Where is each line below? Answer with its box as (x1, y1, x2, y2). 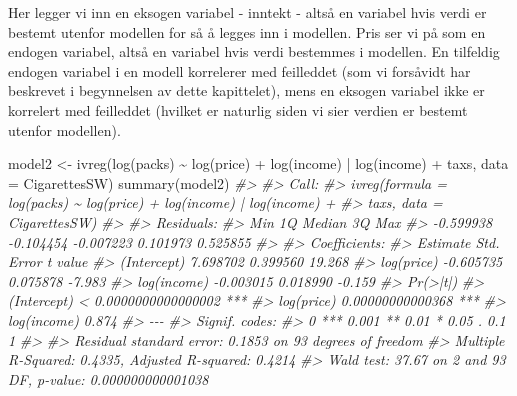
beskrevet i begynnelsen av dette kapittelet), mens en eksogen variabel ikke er (8, 80, 485, 101)
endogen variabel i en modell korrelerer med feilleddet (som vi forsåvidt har (8, 60, 471, 81)
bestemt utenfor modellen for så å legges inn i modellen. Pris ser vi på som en (8, 21, 486, 42)
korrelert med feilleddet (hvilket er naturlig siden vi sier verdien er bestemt (8, 99, 468, 120)
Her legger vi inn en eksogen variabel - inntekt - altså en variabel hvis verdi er (8, 2, 487, 22)
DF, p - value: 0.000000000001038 (8, 368, 209, 389)
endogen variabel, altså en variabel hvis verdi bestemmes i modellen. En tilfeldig (8, 41, 500, 62)
